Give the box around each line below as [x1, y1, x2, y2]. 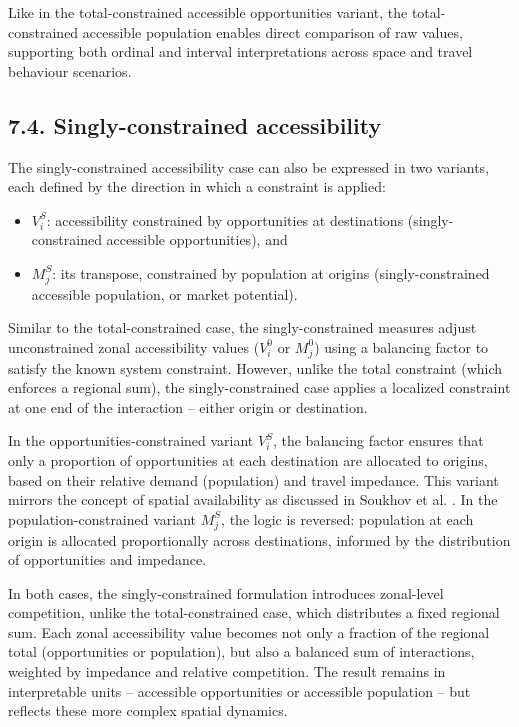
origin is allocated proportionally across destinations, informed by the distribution [8, 529, 511, 550]
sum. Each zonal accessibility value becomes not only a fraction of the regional [8, 621, 490, 642]
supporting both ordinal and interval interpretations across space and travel [8, 41, 473, 62]
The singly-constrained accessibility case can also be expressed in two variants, [8, 156, 490, 177]
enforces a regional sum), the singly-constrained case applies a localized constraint [8, 377, 511, 398]
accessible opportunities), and [106, 229, 288, 250]
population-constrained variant [8, 508, 197, 529]
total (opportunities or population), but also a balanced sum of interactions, [8, 641, 475, 662]
